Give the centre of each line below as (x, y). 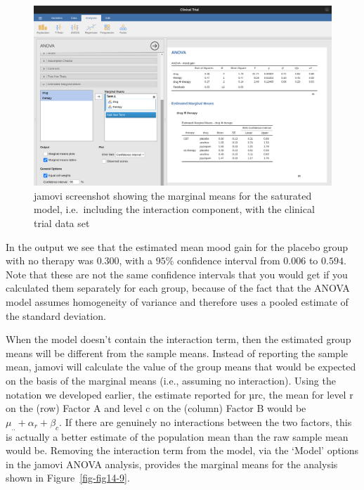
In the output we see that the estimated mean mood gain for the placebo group (177, 246)
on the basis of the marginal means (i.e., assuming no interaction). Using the (171, 381)
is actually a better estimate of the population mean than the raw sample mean (177, 436)
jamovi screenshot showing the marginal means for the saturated (173, 195)
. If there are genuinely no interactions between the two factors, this (206, 421)
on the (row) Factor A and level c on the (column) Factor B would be (156, 408)
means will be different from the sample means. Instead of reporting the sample (177, 353)
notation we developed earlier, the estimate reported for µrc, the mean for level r (180, 394)
